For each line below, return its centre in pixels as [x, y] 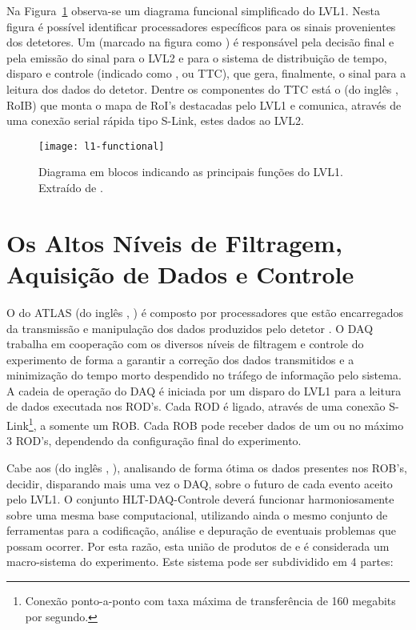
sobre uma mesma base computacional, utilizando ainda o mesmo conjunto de [197, 514]
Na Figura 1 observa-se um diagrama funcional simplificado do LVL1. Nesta [193, 10]
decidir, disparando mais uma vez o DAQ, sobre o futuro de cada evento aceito [200, 483]
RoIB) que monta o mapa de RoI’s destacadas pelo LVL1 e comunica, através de [204, 104]
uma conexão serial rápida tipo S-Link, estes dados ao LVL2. [155, 120]
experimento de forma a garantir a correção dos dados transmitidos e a [180, 359]
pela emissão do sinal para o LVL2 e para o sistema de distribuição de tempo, [197, 57]
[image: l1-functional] [102, 146]
